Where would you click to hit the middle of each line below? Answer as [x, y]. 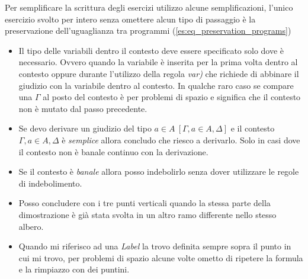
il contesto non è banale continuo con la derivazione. [113, 151]
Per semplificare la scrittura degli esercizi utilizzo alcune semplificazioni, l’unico [149, 7]
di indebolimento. [50, 183]
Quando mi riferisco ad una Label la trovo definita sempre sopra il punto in [155, 246]
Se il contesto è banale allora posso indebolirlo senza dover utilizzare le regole [159, 171]
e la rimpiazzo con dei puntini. [74, 269]
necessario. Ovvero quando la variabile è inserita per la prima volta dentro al [158, 62]
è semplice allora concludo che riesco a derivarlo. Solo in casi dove [181, 139]
